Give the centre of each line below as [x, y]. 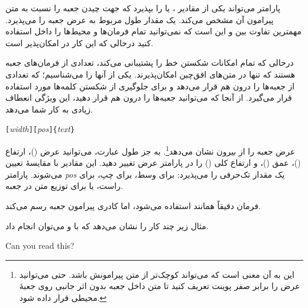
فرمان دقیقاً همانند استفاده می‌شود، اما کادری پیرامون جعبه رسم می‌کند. [133, 206]
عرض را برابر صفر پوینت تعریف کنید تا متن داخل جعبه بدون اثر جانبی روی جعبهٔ [160, 286]
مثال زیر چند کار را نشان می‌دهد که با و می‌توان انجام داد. [107, 225]
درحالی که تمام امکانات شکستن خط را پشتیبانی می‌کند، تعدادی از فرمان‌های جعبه [150, 62]
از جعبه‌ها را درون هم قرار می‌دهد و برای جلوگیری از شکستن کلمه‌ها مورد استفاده [150, 86]
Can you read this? [40, 246]
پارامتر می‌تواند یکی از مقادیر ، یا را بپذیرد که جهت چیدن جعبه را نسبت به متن [143, 8]
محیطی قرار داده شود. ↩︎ [63, 297]
